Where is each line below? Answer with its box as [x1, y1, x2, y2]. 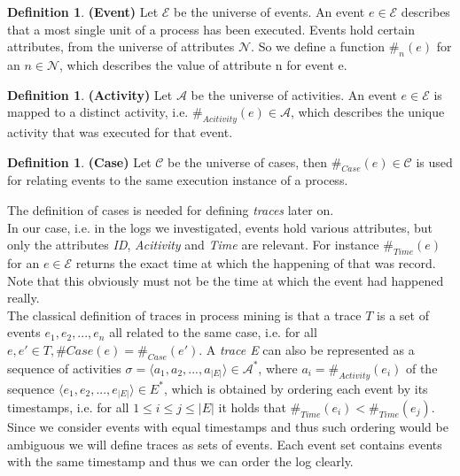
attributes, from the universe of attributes [7, 37, 235, 56]
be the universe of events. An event [174, 3, 365, 20]
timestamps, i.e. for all [7, 398, 129, 417]
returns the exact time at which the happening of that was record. [75, 253, 436, 272]
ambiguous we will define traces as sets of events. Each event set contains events [7, 434, 442, 453]
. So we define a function [251, 37, 385, 56]
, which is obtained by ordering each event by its [163, 379, 428, 397]
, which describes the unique [290, 103, 445, 121]
